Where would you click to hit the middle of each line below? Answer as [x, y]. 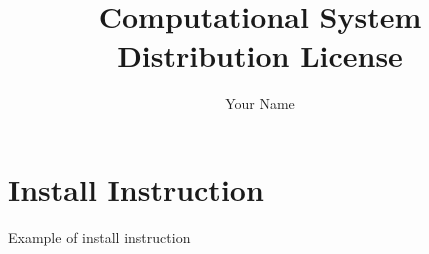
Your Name [260, 103]
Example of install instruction [99, 236]
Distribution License [260, 55]
